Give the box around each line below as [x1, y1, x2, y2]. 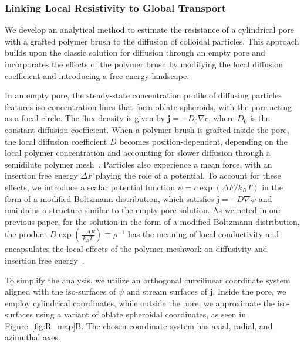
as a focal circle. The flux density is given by [5, 112, 165, 124]
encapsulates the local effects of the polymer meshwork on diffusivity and [5, 242, 268, 255]
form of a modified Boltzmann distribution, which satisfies [5, 192, 214, 204]
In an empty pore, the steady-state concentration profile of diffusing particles [5, 89, 282, 101]
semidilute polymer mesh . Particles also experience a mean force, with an [5, 158, 272, 170]
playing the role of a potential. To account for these [95, 169, 281, 182]
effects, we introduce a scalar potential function [5, 180, 175, 193]
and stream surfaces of [126, 285, 207, 298]
